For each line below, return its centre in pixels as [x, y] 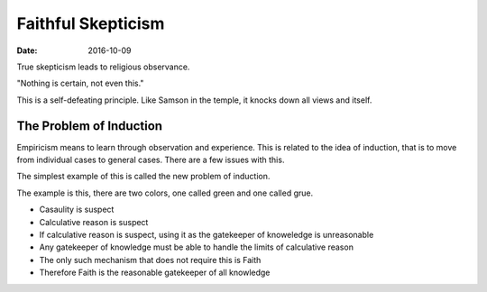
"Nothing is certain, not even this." [80, 83]
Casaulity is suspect [77, 210]
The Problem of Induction [89, 126]
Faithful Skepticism [91, 23]
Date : [27, 50]
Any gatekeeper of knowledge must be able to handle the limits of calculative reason [196, 247]
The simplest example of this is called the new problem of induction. [143, 177]
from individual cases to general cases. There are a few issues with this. [151, 160]
